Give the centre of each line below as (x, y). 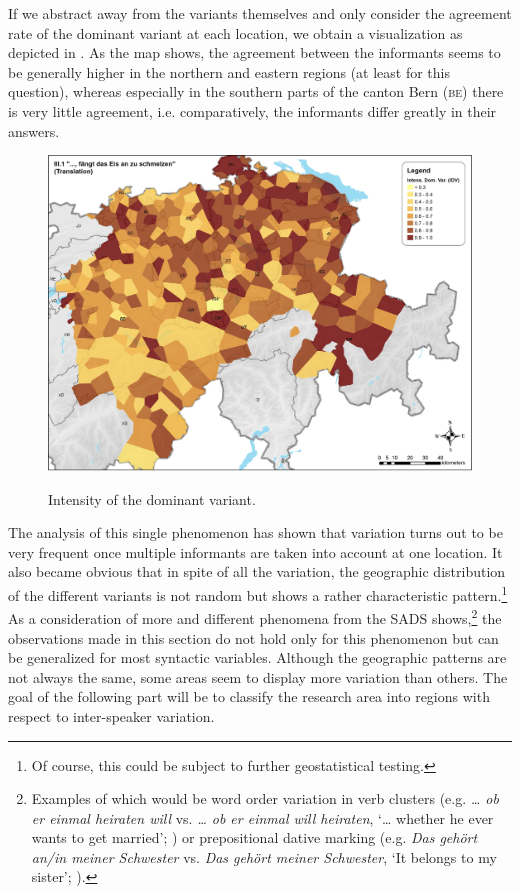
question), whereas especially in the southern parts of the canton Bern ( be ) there (256, 91)
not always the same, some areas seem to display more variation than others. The (258, 676)
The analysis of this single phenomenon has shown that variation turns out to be (255, 532)
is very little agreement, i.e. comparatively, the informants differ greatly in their (252, 110)
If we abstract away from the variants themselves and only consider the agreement (260, 13)
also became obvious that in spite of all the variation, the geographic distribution (257, 571)
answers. (34, 130)
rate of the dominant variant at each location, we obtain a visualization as (235, 32)
